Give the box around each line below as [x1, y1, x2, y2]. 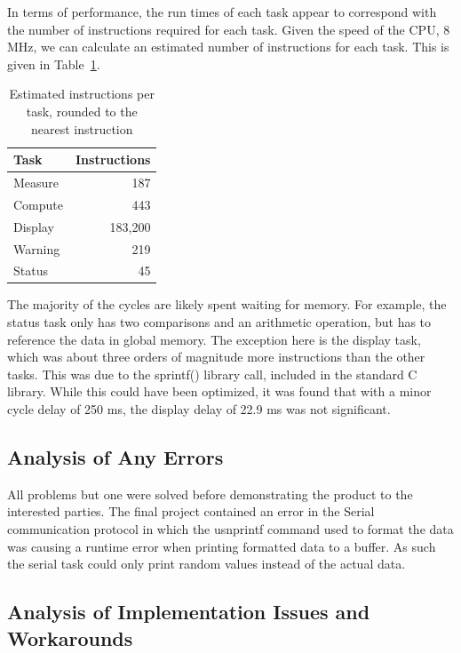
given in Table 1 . [7, 54, 100, 73]
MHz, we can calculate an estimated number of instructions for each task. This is [7, 37, 449, 56]
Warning [13, 239, 60, 258]
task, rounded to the [26, 101, 138, 120]
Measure [13, 173, 60, 191]
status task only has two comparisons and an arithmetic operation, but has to [7, 313, 432, 331]
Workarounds [7, 624, 133, 651]
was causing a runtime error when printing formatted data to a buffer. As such [7, 537, 436, 555]
